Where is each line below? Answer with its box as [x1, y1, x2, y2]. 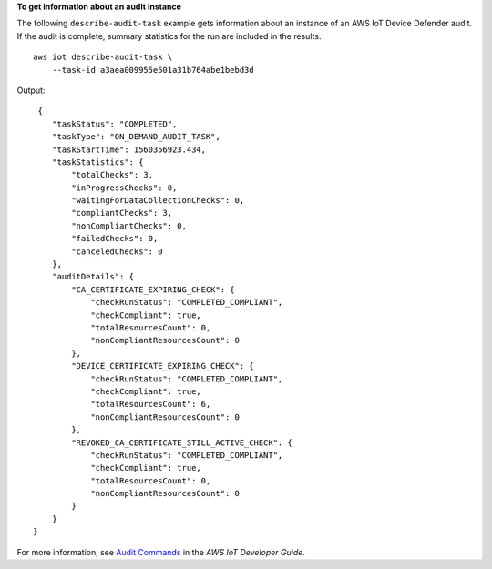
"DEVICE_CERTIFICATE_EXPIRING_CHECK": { [71, 361, 254, 371]
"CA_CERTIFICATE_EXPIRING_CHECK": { [71, 284, 236, 295]
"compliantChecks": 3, [71, 208, 173, 218]
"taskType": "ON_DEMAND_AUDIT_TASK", [51, 132, 220, 142]
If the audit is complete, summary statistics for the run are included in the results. [16, 30, 322, 41]
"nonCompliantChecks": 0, [71, 220, 187, 231]
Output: [16, 85, 46, 96]
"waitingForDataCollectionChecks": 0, [71, 196, 245, 206]
